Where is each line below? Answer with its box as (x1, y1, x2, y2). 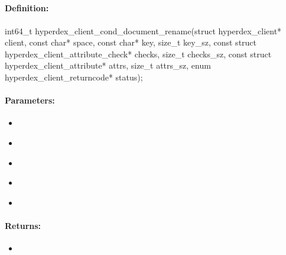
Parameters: (5, 94, 55, 106)
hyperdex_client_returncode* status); (5, 70, 143, 83)
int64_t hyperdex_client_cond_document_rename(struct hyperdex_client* (5, 24, 282, 37)
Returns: (5, 219, 41, 231)
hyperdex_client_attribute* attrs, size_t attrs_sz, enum (5, 59, 211, 72)
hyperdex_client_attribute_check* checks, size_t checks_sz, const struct (5, 47, 272, 60)
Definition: (5, 2, 49, 14)
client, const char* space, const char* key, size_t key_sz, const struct (5, 36, 257, 49)
